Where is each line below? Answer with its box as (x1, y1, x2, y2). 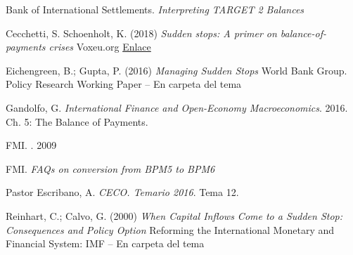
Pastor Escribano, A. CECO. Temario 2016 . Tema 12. (6, 185, 239, 200)
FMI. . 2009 (6, 138, 57, 152)
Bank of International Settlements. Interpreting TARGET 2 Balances (6, 2, 304, 16)
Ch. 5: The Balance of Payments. (6, 114, 148, 129)
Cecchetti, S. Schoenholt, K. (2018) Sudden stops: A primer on (6, 25, 277, 40)
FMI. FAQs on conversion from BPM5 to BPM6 (6, 161, 215, 176)
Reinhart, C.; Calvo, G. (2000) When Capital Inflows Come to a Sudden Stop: (6, 208, 343, 223)
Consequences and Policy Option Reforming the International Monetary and (6, 222, 335, 237)
